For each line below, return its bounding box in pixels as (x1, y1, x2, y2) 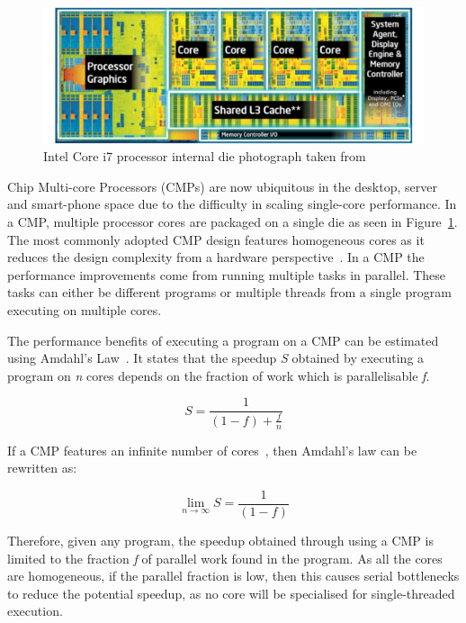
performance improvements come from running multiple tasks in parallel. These (7, 265, 446, 284)
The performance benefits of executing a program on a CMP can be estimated (7, 330, 439, 349)
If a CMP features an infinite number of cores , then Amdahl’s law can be (7, 440, 417, 459)
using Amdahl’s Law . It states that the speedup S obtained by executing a (7, 348, 425, 367)
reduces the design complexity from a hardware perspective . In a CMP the (7, 248, 425, 266)
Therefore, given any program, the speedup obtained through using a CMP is (7, 530, 434, 549)
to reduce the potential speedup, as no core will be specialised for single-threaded (7, 583, 455, 602)
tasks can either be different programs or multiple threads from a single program (7, 283, 452, 302)
